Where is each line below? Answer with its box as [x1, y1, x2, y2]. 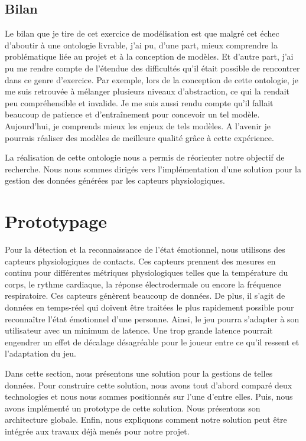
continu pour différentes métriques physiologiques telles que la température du [5, 266, 288, 279]
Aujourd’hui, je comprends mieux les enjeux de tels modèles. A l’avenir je [5, 119, 271, 132]
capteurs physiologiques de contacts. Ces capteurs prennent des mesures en [5, 254, 276, 267]
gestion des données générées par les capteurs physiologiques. [5, 174, 225, 187]
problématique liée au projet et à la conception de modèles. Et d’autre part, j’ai [5, 50, 294, 63]
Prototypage [5, 209, 108, 233]
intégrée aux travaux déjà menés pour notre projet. [5, 424, 190, 437]
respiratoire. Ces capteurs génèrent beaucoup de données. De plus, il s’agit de [5, 289, 285, 302]
